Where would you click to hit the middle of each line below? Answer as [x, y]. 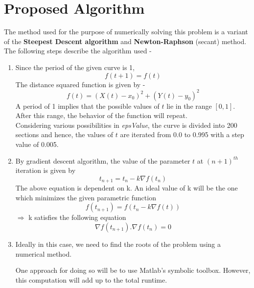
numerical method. [44, 253]
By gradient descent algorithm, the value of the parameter [103, 160]
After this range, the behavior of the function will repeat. [101, 115]
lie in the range [189, 106]
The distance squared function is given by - [80, 84]
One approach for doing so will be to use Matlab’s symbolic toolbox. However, [133, 270]
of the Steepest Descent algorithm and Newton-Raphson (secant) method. [125, 41]
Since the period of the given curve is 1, [75, 67]
